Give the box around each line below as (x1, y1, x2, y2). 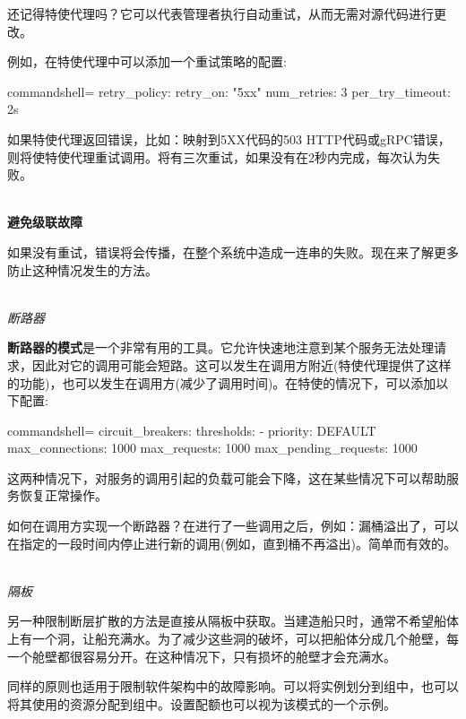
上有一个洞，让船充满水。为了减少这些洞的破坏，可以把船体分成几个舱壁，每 (7, 629, 459, 648)
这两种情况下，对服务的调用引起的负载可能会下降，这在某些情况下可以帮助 (7, 468, 446, 487)
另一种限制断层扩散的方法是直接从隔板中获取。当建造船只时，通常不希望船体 (7, 611, 459, 630)
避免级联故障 (7, 212, 82, 231)
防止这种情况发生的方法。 (7, 260, 158, 279)
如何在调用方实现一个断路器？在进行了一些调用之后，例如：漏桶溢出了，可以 (7, 516, 459, 535)
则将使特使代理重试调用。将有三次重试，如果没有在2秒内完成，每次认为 (7, 147, 427, 166)
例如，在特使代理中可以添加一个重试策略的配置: (7, 52, 287, 71)
